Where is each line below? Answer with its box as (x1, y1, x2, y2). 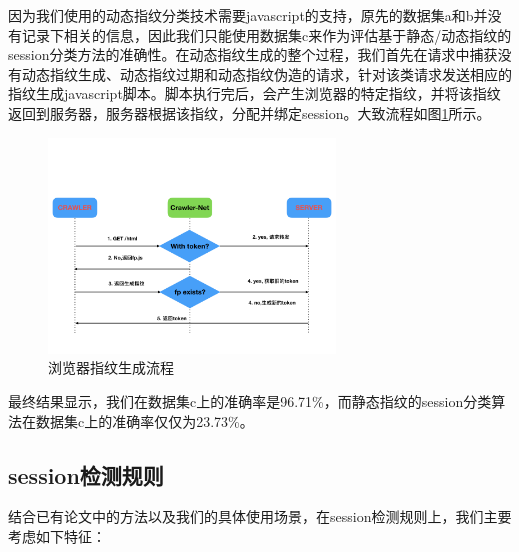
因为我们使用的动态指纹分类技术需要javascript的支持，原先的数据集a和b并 (8, 5, 488, 25)
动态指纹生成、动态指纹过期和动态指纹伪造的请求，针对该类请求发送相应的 (21, 63, 512, 84)
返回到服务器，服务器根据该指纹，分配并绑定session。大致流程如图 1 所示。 (8, 102, 491, 123)
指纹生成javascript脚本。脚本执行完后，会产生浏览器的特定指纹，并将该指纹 (8, 83, 501, 104)
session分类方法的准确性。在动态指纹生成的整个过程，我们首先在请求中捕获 (8, 44, 498, 65)
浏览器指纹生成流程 (48, 357, 174, 378)
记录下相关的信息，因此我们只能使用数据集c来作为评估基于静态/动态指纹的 (21, 24, 512, 45)
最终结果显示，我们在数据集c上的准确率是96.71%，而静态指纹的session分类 (8, 390, 492, 411)
